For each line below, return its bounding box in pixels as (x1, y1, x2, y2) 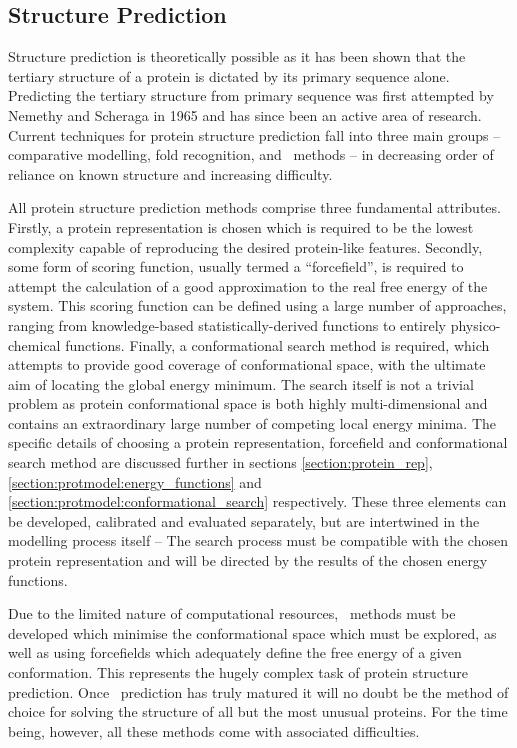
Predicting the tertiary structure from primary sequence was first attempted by (8, 85, 494, 106)
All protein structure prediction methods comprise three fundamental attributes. (8, 197, 501, 218)
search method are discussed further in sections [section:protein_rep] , (8, 452, 433, 473)
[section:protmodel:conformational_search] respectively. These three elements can (8, 491, 507, 512)
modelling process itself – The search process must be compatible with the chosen (8, 530, 508, 551)
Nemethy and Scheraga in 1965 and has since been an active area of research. (8, 104, 482, 125)
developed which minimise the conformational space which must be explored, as (8, 622, 497, 643)
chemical (8, 334, 61, 355)
